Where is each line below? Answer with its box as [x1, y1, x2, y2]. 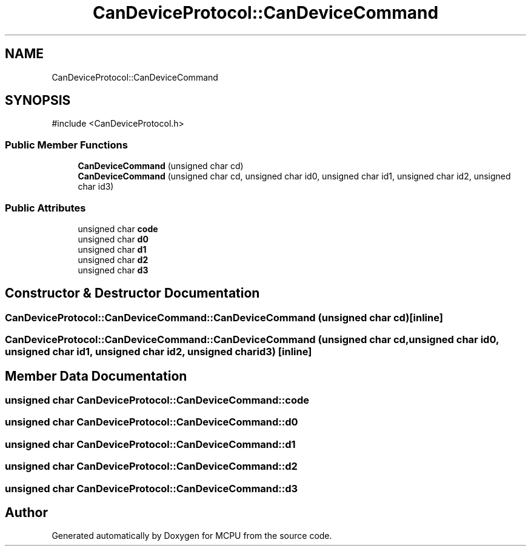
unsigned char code [78, 223, 158, 234]
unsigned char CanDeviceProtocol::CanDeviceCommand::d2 [5, 460, 298, 473]
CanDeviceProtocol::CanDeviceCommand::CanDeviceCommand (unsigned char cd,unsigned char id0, [5, 333, 499, 346]
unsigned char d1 [78, 244, 147, 255]
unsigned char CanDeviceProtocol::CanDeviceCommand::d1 [5, 438, 296, 450]
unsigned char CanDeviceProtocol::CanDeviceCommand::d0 [5, 416, 298, 429]
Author [5, 504, 48, 520]
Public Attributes [5, 201, 86, 214]
